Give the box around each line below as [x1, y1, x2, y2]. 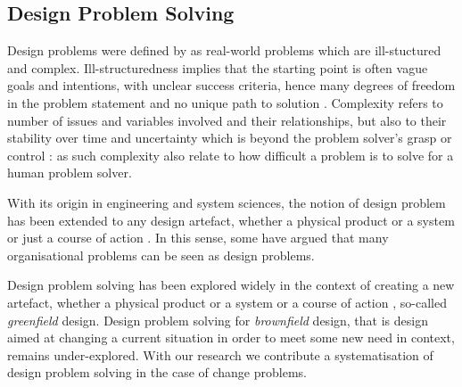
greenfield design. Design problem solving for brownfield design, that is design [7, 310, 428, 329]
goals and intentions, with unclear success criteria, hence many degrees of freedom [7, 76, 456, 95]
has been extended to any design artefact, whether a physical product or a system [7, 210, 455, 229]
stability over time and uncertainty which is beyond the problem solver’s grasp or [7, 128, 452, 147]
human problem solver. [7, 163, 132, 182]
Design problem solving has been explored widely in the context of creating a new [7, 276, 455, 294]
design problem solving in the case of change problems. [7, 363, 307, 382]
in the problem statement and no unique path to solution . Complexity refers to [7, 93, 443, 111]
